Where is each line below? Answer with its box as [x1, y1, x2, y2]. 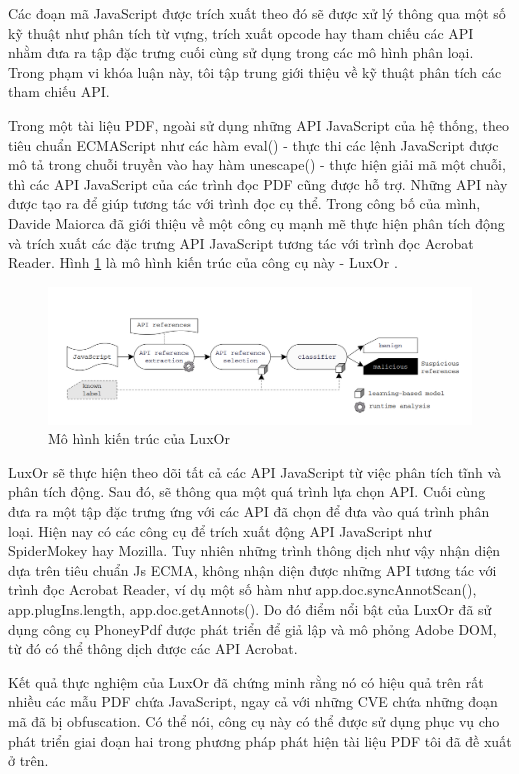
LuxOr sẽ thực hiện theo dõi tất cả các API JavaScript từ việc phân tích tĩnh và [8, 461, 502, 482]
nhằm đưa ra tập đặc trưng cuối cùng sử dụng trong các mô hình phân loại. [8, 42, 474, 63]
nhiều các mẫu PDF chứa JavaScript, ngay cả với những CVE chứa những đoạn [8, 691, 498, 712]
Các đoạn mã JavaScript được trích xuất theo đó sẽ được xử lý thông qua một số [8, 3, 506, 23]
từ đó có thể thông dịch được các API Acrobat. [8, 638, 298, 659]
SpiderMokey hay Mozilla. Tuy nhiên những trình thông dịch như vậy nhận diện [8, 540, 501, 561]
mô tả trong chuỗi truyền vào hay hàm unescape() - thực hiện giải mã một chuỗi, [8, 154, 506, 175]
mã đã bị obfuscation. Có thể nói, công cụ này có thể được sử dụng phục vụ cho [8, 710, 500, 731]
